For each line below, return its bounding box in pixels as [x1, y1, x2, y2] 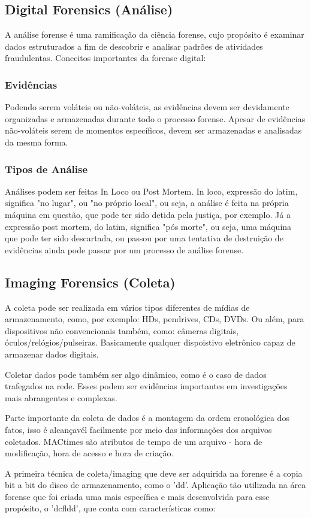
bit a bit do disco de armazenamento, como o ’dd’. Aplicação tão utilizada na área [5, 478, 306, 491]
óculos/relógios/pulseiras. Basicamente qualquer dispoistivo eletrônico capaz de [5, 336, 295, 349]
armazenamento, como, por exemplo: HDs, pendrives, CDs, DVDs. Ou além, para [5, 313, 304, 325]
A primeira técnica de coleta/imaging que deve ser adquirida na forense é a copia [5, 466, 303, 479]
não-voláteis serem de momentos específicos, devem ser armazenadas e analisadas [5, 124, 302, 137]
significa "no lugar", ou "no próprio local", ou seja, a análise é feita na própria [5, 196, 289, 209]
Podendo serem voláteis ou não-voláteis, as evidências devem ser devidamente [5, 101, 289, 113]
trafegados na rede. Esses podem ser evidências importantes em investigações [5, 380, 288, 392]
